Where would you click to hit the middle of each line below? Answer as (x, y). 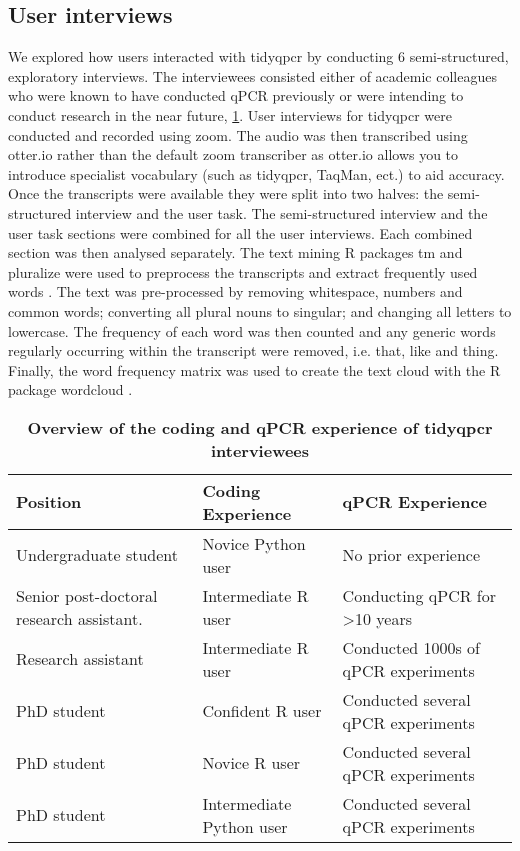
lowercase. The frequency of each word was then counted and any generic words (252, 330)
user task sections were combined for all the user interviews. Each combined (240, 232)
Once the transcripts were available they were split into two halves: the (226, 193)
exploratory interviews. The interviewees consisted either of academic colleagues (252, 75)
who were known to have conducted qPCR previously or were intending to (236, 95)
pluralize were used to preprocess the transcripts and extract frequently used (243, 271)
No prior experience (411, 555)
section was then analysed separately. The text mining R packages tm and (235, 252)
